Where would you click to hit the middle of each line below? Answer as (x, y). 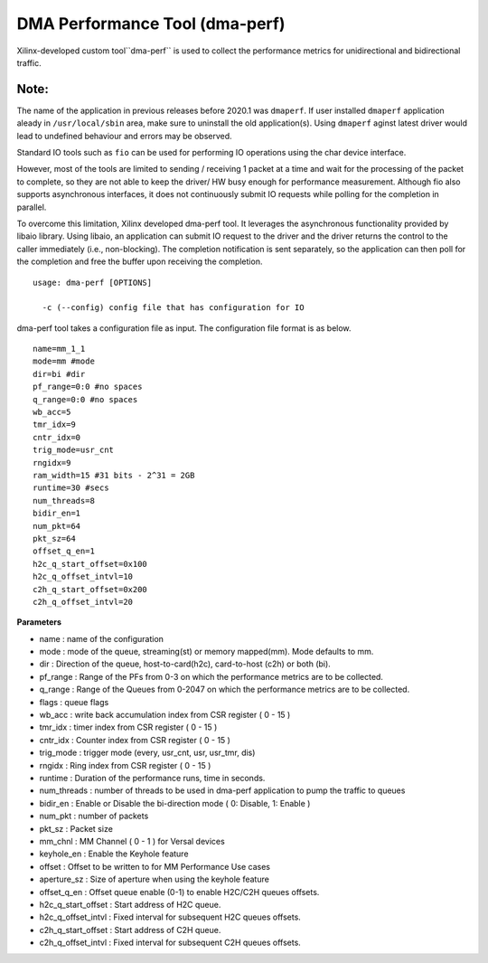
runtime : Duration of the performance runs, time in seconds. (152, 778)
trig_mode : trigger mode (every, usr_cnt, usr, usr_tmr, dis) (147, 753)
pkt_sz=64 (54, 538)
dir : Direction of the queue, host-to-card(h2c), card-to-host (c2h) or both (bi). (185, 664)
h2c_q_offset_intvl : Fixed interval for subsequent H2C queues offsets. (170, 917)
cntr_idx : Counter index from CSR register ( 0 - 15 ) (135, 740)
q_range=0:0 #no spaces (85, 399)
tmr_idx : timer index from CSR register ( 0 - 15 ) (128, 727)
